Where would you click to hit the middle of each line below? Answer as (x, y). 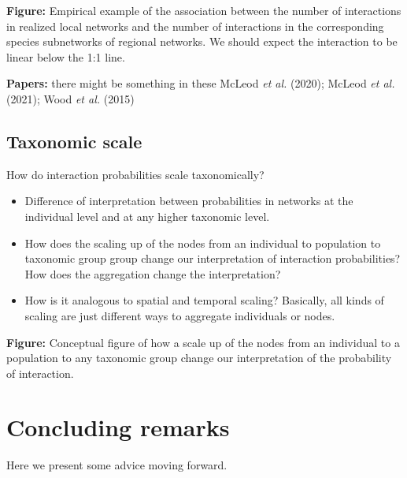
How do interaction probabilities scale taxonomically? (135, 174)
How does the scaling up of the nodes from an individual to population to (203, 243)
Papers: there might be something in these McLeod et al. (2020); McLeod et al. (201, 83)
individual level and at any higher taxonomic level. (147, 216)
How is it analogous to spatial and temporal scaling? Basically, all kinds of (204, 300)
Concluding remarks (118, 427)
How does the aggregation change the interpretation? (153, 273)
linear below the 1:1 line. (66, 56)
